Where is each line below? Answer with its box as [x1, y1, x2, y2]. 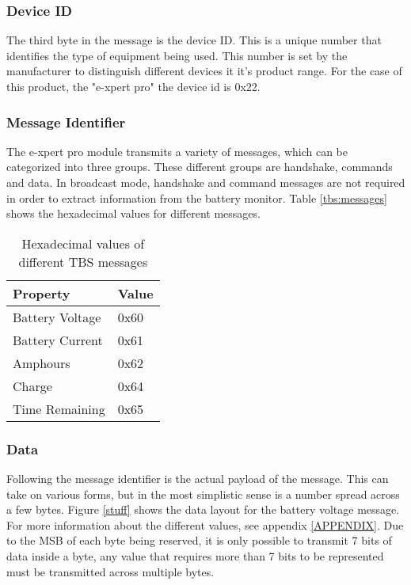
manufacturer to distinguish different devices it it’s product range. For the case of [6, 63, 402, 79]
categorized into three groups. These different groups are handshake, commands [6, 158, 393, 175]
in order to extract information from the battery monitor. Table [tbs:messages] [6, 189, 387, 206]
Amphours [13, 353, 70, 372]
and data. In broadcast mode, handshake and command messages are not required [6, 174, 405, 190]
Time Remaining [13, 399, 105, 418]
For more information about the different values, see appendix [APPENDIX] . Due [6, 516, 404, 533]
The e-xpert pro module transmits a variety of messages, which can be [6, 142, 348, 159]
